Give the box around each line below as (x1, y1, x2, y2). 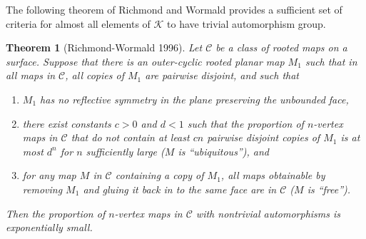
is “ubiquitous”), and (178, 143, 269, 158)
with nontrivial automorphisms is (195, 205, 341, 220)
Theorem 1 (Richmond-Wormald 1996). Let (6, 40, 203, 55)
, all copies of (65, 68, 124, 83)
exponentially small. (6, 220, 93, 235)
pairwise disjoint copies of (207, 130, 320, 145)
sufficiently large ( (86, 143, 165, 158)
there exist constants (22, 116, 111, 131)
